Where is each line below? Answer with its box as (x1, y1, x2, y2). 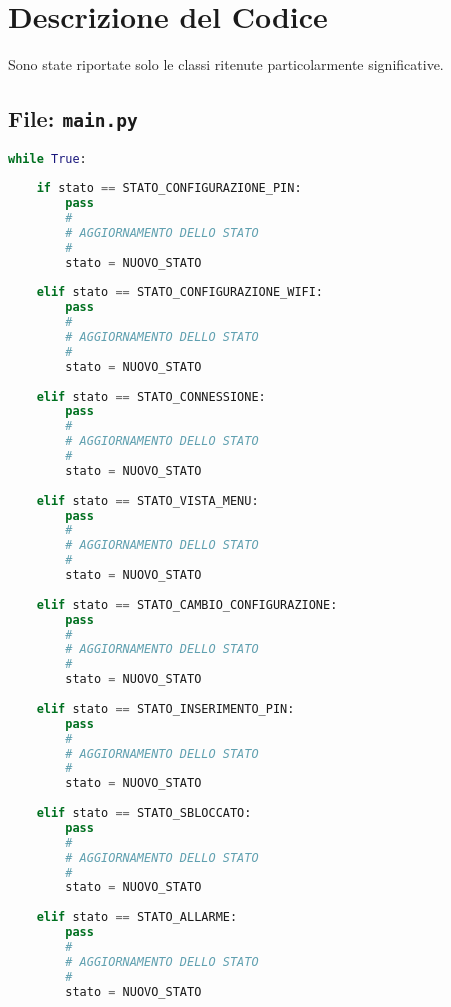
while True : (8, 151, 87, 166)
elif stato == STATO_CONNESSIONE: (36, 389, 266, 404)
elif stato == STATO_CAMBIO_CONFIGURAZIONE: (36, 597, 338, 612)
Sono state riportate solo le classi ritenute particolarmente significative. (8, 54, 444, 75)
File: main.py (8, 103, 138, 134)
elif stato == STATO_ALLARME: (36, 910, 238, 925)
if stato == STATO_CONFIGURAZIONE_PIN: (36, 181, 302, 196)
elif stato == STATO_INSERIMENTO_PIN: (36, 701, 295, 716)
